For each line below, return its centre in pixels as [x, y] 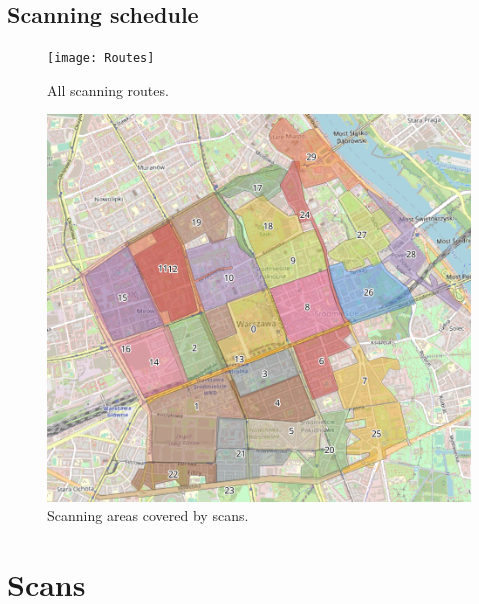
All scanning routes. [108, 89]
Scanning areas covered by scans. [148, 515]
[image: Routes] [101, 58]
